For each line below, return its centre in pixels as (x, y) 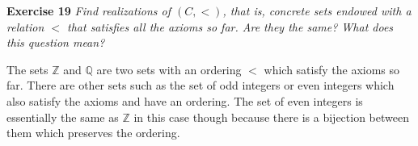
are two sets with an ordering (169, 69)
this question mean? (56, 42)
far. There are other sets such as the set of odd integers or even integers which (201, 85)
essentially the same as (63, 117)
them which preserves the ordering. (93, 133)
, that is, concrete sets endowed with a (317, 10)
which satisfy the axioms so (332, 69)
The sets (27, 69)
